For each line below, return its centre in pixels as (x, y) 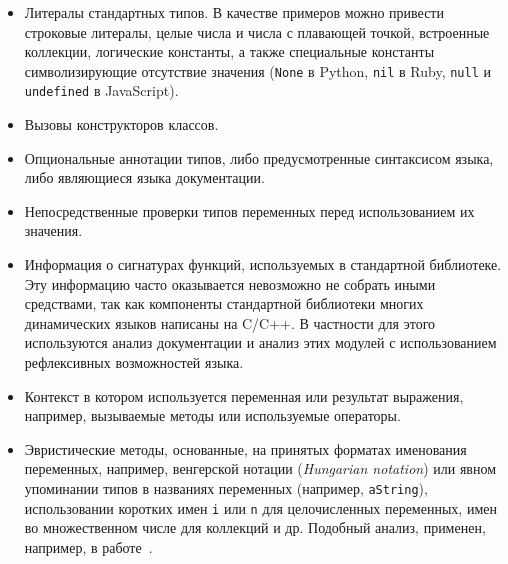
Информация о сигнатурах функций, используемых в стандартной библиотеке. (263, 264)
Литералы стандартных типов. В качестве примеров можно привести (234, 12)
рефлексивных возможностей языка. (134, 362)
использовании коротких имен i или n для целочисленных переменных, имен (260, 507)
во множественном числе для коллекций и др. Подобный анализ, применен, (255, 527)
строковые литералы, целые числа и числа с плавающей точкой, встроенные (257, 31)
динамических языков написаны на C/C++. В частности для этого (230, 322)
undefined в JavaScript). (101, 90)
